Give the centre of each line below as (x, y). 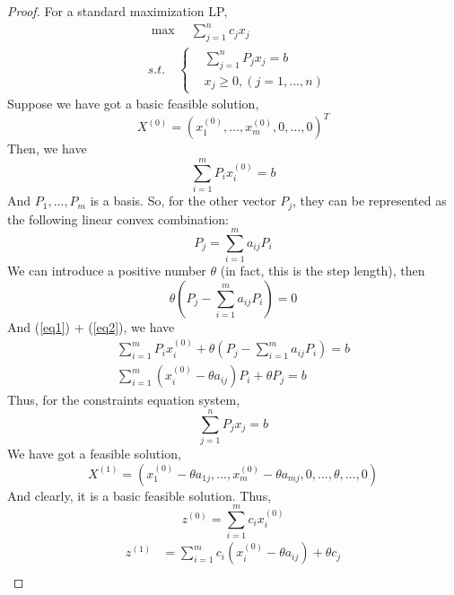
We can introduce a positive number (107, 271)
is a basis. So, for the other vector (183, 201)
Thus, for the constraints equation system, (124, 400)
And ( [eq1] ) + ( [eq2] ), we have (91, 326)
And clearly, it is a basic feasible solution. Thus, (140, 495)
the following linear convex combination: (118, 219)
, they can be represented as (370, 201)
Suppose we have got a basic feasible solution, (133, 104)
